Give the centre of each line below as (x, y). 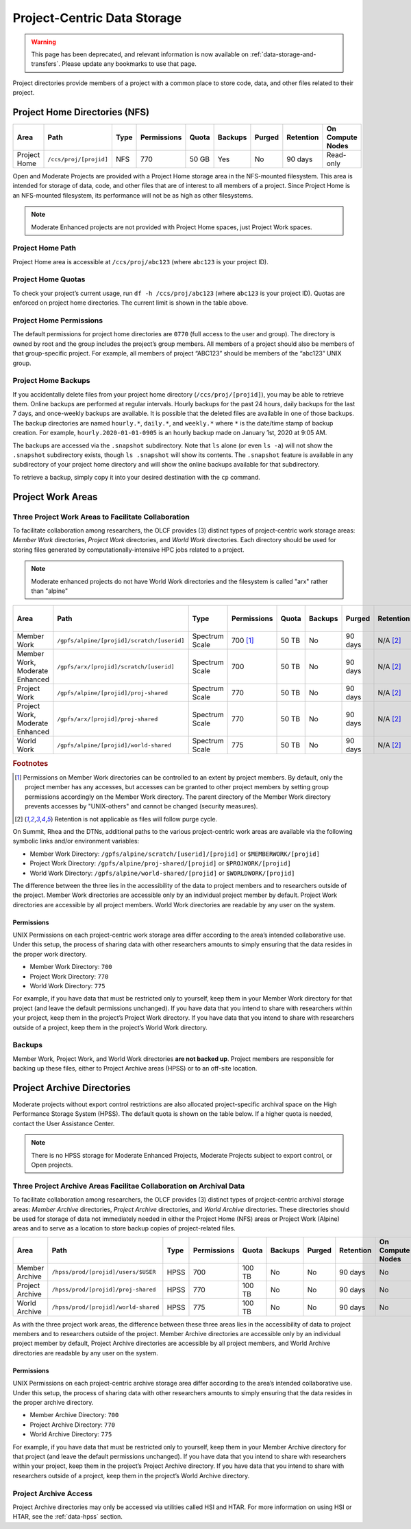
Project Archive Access (52, 1493)
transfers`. (46, 64)
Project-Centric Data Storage (97, 18)
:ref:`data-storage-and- (283, 54)
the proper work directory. (50, 954)
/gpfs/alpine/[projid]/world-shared (114, 745)
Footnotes (30, 763)
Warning (43, 42)
